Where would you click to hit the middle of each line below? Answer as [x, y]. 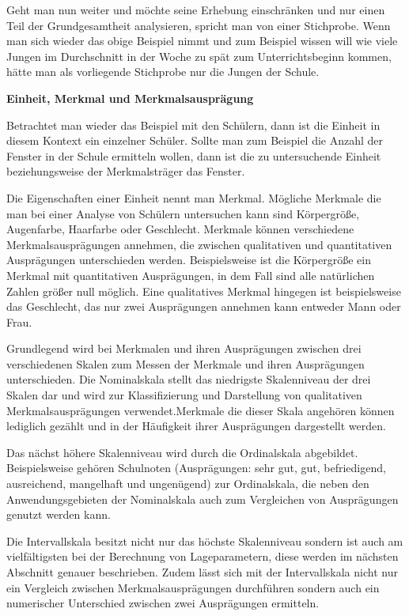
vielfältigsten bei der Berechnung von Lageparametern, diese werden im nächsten [203, 556]
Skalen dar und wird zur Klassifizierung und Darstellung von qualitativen [184, 395]
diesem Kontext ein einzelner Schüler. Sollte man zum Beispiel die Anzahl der [195, 140]
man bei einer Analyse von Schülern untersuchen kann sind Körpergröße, [183, 213]
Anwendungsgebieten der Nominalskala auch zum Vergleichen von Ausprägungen [203, 499]
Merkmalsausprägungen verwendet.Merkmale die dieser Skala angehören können [201, 410]
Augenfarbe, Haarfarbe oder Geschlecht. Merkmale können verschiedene [180, 229]
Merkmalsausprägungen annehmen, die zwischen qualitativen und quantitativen [199, 244]
